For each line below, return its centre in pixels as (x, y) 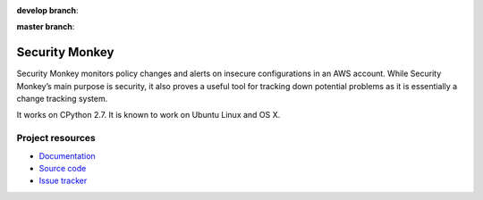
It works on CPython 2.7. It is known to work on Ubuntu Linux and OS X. (148, 115)
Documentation (67, 155)
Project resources (56, 138)
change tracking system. (62, 99)
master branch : (46, 27)
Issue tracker (63, 181)
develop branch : (48, 10)
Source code (63, 168)
